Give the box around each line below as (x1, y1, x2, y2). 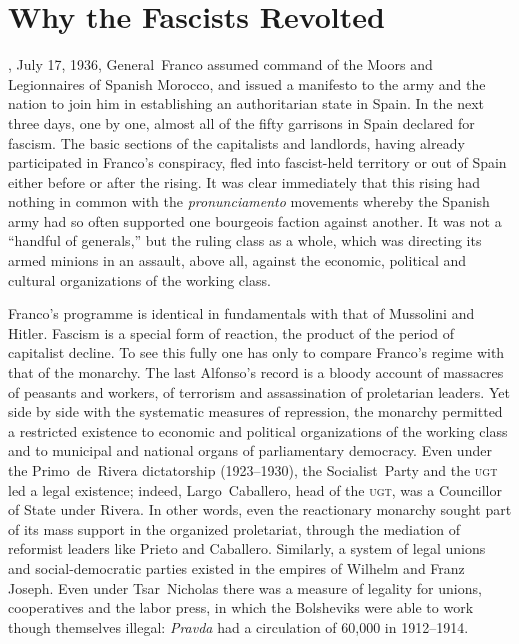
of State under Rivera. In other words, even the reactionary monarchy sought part (8, 499, 512, 520)
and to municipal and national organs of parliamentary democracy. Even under (8, 440, 492, 461)
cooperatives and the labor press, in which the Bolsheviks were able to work (8, 597, 474, 618)
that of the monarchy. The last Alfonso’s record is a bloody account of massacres (8, 362, 504, 383)
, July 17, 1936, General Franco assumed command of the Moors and (8, 54, 433, 75)
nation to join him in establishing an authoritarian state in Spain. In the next (8, 93, 484, 114)
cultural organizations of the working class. (8, 269, 271, 290)
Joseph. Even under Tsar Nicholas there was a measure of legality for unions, (8, 577, 482, 598)
